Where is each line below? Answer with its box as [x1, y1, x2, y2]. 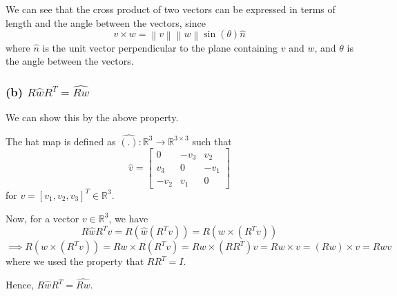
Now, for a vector [6, 211, 79, 225]
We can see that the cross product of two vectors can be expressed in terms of [6, 2, 336, 16]
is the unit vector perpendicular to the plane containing [42, 40, 278, 54]
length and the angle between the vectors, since [6, 15, 206, 30]
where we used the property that [6, 254, 144, 268]
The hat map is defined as [6, 134, 116, 148]
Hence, [6, 277, 34, 292]
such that [192, 134, 232, 148]
